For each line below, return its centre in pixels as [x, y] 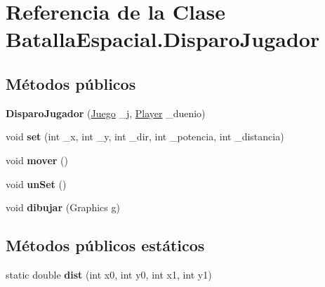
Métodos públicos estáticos [105, 245]
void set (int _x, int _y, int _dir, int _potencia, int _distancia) [145, 136]
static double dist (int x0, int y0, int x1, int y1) [109, 274]
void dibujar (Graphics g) [63, 207]
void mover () [37, 160]
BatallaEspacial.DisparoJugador [163, 39]
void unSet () [36, 183]
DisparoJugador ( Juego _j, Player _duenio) [106, 113]
